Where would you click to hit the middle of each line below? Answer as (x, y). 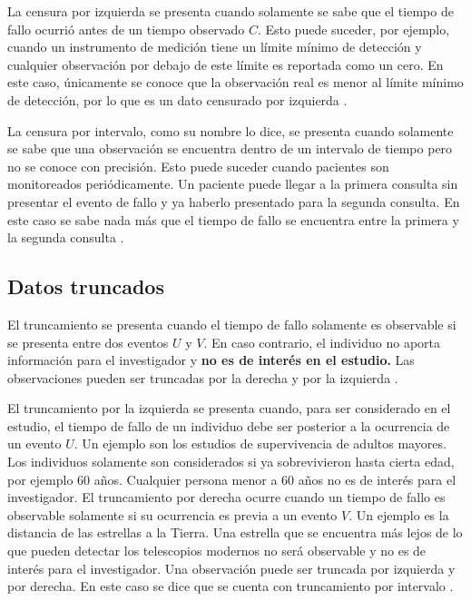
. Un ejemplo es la (399, 514)
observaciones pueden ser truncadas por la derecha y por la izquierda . (203, 377)
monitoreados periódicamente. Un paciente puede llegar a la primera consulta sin (233, 184)
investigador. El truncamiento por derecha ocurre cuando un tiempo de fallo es (226, 497)
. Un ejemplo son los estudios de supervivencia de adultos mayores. (260, 443)
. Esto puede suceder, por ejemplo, (353, 29)
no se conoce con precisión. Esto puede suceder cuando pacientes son (198, 166)
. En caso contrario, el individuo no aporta (322, 342)
